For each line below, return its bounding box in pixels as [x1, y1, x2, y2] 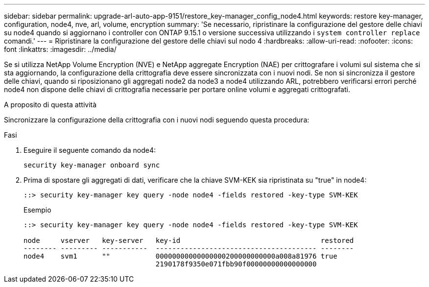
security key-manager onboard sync [24, 161, 160, 169]
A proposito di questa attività [4, 100, 97, 109]
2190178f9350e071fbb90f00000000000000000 [155, 260, 317, 268]
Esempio [24, 206, 51, 214]
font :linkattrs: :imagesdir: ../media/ [4, 45, 117, 53]
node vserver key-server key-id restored [24, 237, 354, 244]
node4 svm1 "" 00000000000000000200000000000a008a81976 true [24, 252, 337, 260]
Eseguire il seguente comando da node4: [24, 146, 156, 154]
